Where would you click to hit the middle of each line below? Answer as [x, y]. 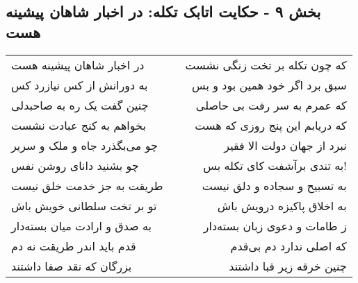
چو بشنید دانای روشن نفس [75, 165]
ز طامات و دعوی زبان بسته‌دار [275, 225]
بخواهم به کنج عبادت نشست [79, 125]
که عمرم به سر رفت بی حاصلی [271, 105]
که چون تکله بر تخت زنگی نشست [266, 65]
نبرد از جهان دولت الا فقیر [285, 145]
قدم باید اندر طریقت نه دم [74, 246]
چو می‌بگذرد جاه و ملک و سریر [84, 145]
